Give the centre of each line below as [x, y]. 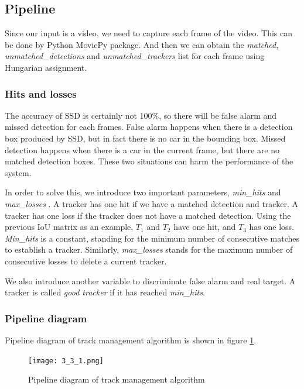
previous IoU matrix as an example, [69, 227]
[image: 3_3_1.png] [66, 361]
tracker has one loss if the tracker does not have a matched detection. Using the [148, 215]
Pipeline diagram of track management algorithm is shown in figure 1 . [131, 340]
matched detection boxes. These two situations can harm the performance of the [149, 161]
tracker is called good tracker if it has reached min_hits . [105, 292]
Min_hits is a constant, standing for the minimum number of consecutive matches [152, 238]
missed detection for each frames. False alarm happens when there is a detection [149, 127]
